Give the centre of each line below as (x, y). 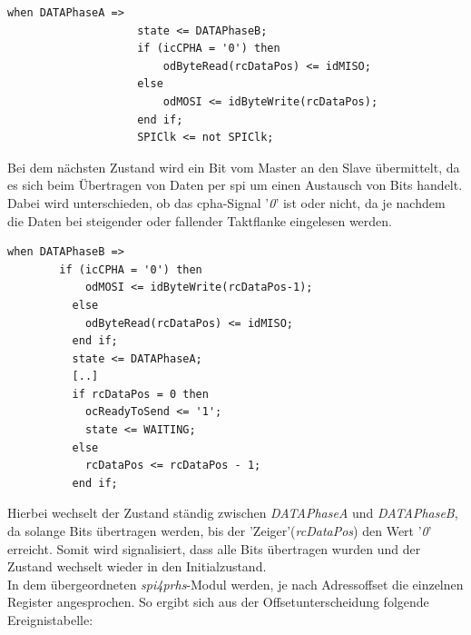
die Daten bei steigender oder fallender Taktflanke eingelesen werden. (200, 220)
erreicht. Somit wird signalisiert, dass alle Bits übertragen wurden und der (214, 548)
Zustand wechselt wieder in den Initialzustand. (137, 566)
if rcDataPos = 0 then (140, 394)
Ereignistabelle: (50, 620)
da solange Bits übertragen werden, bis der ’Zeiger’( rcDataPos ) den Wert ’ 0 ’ (220, 531)
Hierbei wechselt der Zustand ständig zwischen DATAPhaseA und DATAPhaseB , (233, 513)
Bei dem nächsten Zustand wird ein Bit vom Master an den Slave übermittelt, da (234, 167)
